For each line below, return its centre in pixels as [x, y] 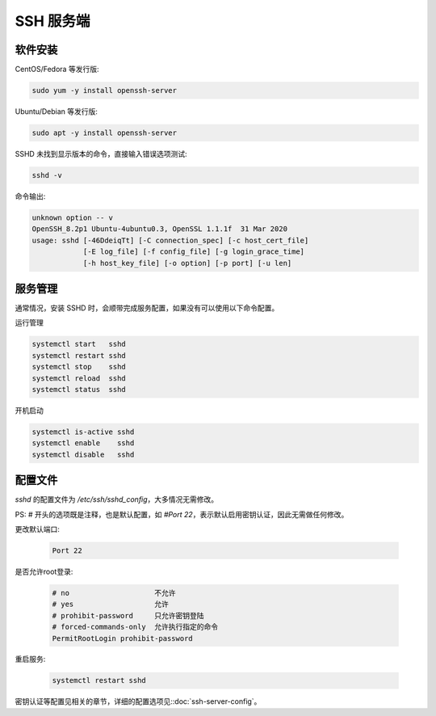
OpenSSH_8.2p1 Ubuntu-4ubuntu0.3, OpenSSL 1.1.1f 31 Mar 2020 [160, 229]
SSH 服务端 [52, 21]
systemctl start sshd [79, 344]
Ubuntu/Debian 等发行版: [57, 112]
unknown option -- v [72, 217]
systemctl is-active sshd [83, 432]
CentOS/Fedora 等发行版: [57, 69]
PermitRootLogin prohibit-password [122, 638]
